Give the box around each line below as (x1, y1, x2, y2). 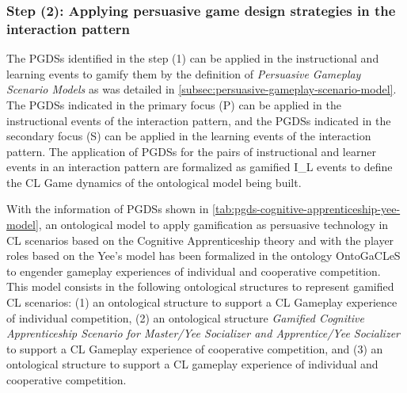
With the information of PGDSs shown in (6, 200, 209, 217)
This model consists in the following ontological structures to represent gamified (6, 278, 394, 295)
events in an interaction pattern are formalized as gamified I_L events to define (6, 158, 393, 175)
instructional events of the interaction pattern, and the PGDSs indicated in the (6, 112, 391, 128)
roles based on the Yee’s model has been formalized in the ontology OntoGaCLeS (6, 247, 401, 264)
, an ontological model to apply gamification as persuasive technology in (38, 216, 389, 233)
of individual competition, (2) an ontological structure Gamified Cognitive (6, 309, 364, 326)
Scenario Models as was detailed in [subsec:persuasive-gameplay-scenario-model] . (6, 81, 397, 97)
